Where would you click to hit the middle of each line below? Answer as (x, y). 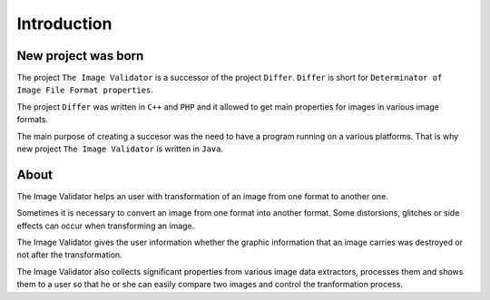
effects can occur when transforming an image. (106, 226)
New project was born (80, 56)
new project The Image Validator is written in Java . (120, 149)
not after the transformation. (69, 255)
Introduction (64, 24)
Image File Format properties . (85, 90)
